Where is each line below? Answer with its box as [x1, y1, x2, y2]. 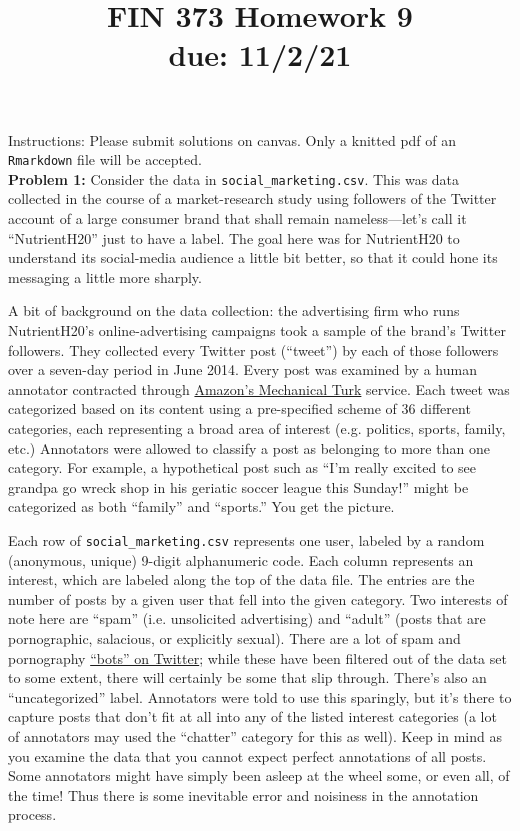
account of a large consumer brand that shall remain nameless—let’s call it [8, 208, 467, 229]
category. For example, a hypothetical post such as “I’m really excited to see [8, 457, 477, 478]
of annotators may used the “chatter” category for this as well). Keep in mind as [8, 725, 503, 746]
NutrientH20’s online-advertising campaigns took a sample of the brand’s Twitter [8, 320, 506, 341]
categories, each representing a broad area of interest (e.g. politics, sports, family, [8, 418, 506, 438]
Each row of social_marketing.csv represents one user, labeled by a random [8, 529, 485, 550]
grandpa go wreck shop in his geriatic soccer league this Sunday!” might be [8, 476, 469, 497]
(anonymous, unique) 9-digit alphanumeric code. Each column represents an [8, 549, 474, 570]
